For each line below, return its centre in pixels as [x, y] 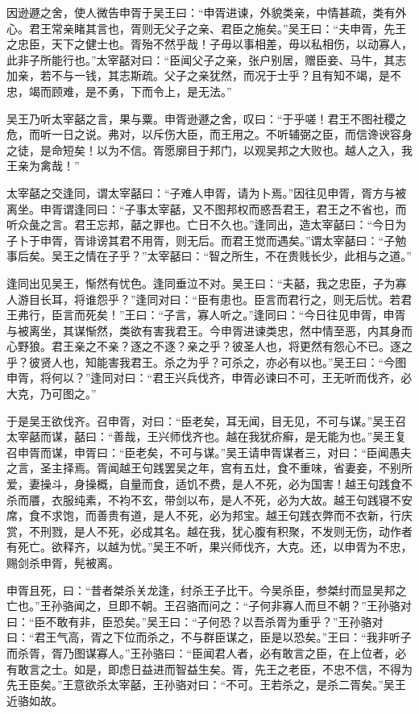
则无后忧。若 [367, 299]
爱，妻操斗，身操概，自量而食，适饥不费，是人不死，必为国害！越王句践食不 [209, 484]
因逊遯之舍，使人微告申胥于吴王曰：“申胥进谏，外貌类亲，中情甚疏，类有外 [207, 12]
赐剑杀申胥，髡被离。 [63, 562]
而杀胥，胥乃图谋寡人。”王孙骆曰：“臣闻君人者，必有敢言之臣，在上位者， [201, 652]
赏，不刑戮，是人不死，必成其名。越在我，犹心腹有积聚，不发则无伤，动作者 [209, 531]
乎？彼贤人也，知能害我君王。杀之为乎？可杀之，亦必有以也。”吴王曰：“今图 [207, 361]
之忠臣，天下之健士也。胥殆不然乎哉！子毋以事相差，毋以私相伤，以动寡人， [209, 44]
